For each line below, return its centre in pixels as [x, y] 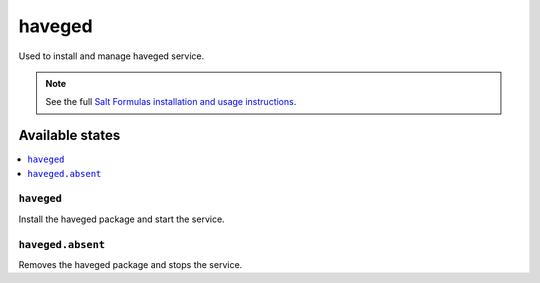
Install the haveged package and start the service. [121, 219]
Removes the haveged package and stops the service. [130, 264]
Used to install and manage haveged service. [111, 56]
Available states [69, 135]
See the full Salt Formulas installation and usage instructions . [171, 102]
